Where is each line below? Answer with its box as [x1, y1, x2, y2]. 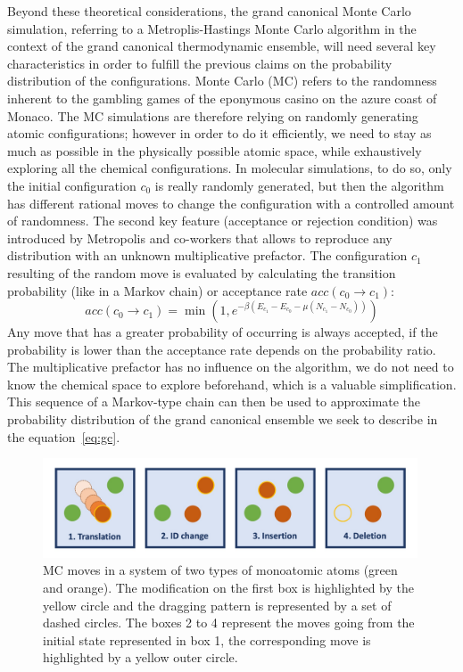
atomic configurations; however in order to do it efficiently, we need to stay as [7, 124, 432, 143]
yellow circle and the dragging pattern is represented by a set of [43, 595, 392, 614]
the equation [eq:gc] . [7, 427, 120, 446]
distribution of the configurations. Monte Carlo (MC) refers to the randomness [7, 71, 437, 90]
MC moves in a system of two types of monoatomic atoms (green [43, 561, 398, 579]
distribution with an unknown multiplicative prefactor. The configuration [7, 246, 408, 265]
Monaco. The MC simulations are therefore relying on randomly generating [7, 106, 418, 125]
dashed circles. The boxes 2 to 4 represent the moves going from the [43, 613, 415, 632]
